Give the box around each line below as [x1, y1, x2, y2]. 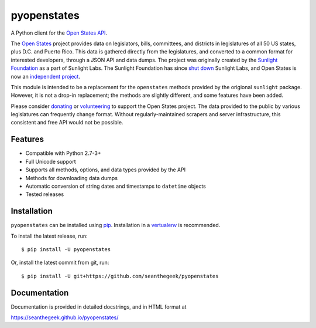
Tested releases [25, 191, 64, 198]
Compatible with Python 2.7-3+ [25, 150, 102, 157]
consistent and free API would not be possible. [11, 119, 123, 126]
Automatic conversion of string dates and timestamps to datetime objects [25, 182, 206, 190]
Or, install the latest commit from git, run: [11, 259, 109, 266]
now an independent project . [11, 73, 80, 80]
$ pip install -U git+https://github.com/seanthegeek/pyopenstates [21, 273, 219, 279]
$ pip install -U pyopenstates [21, 246, 111, 252]
